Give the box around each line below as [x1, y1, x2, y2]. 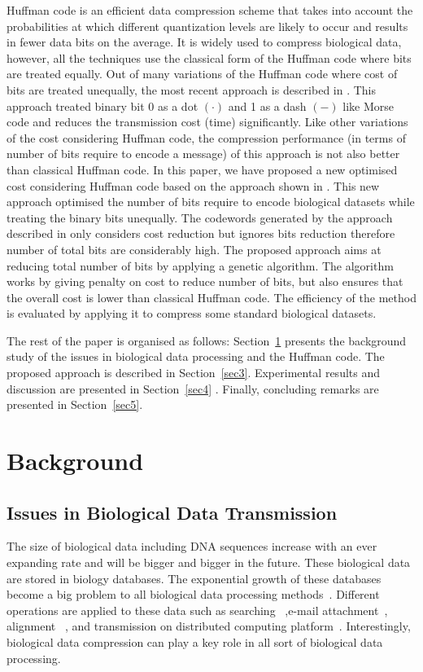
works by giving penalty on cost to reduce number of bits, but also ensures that [7, 273, 403, 290]
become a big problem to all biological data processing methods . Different [7, 586, 380, 603]
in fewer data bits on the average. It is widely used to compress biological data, [7, 33, 402, 51]
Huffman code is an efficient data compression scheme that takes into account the [7, 2, 413, 18]
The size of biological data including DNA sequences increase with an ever [7, 538, 377, 555]
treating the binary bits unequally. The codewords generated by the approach [7, 209, 393, 226]
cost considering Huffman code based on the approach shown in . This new [7, 177, 380, 194]
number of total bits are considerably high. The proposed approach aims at [7, 240, 382, 257]
